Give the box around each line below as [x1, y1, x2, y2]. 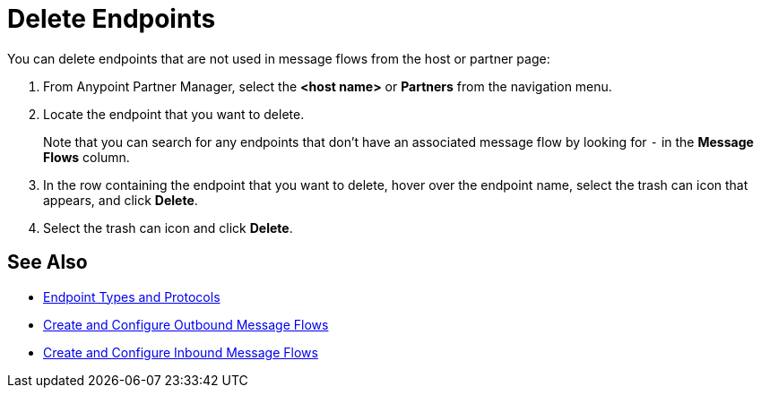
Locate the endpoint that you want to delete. [43, 106, 305, 122]
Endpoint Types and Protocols [43, 288, 221, 305]
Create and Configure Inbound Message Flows [43, 344, 318, 360]
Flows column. [43, 149, 130, 165]
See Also [7, 251, 88, 274]
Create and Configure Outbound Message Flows [43, 316, 329, 332]
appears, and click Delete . [43, 192, 198, 208]
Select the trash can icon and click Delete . [43, 219, 293, 236]
